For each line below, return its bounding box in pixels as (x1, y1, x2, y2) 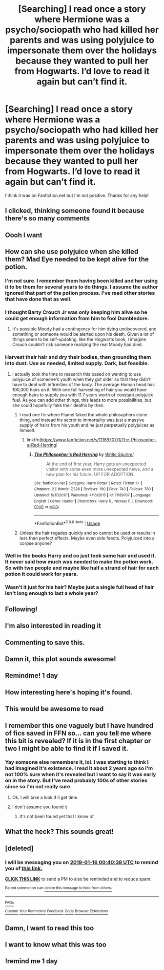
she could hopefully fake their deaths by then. (12, 402, 105, 408)
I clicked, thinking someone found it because (5, 207, 144, 215)
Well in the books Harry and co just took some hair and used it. (5, 552, 156, 559)
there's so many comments (5, 214, 90, 223)
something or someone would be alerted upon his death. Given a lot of (12, 331, 154, 337)
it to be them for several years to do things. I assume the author (5, 283, 158, 290)
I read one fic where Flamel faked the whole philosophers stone (19, 411, 148, 417)
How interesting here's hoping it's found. (5, 688, 133, 696)
